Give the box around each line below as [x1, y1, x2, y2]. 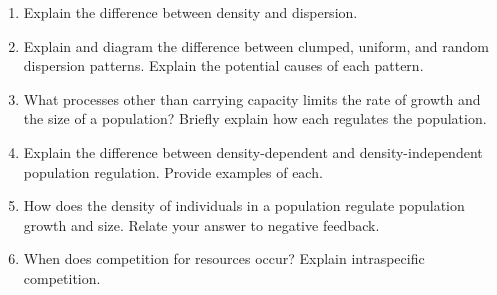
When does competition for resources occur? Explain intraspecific [23, 248, 425, 269]
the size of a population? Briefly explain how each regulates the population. [23, 108, 487, 129]
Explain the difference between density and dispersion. [23, 2, 358, 22]
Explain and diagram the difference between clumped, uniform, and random [23, 35, 489, 56]
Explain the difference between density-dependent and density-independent [23, 141, 483, 162]
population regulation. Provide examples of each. [23, 161, 323, 182]
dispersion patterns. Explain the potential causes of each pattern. [23, 55, 424, 76]
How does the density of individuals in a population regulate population [23, 195, 465, 216]
